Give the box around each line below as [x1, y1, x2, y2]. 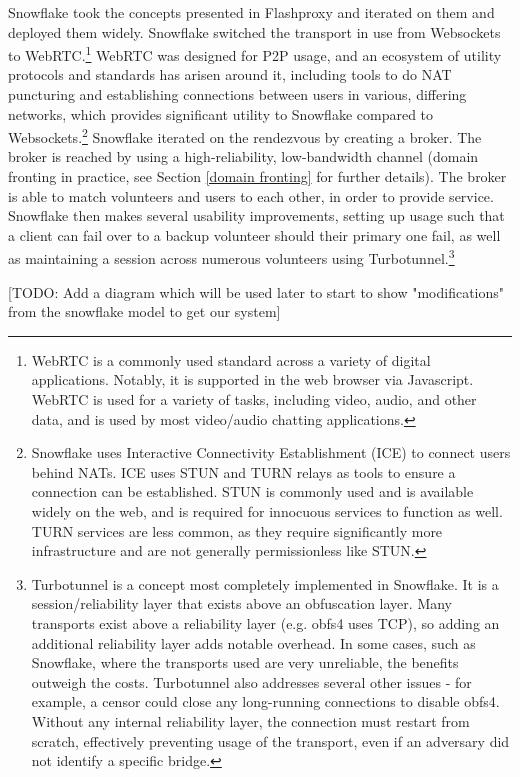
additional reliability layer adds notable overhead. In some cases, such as [31, 632, 476, 653]
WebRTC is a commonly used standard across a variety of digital [31, 349, 431, 370]
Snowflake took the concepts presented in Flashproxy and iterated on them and [8, 2, 495, 22]
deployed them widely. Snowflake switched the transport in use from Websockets [8, 21, 501, 42]
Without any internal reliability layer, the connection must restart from [31, 710, 470, 731]
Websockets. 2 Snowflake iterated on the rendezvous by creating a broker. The [8, 124, 482, 147]
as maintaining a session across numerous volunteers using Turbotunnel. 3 [8, 245, 455, 269]
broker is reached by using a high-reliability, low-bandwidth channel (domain [8, 146, 479, 167]
